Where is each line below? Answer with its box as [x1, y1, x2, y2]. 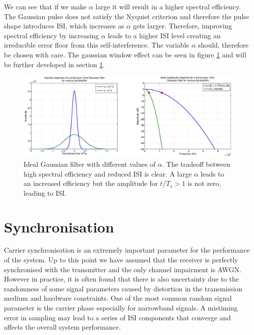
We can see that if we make [4, 1, 87, 11]
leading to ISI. [24, 187, 67, 198]
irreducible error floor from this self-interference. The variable [4, 40, 190, 50]
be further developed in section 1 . [4, 59, 105, 69]
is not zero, [187, 178, 221, 188]
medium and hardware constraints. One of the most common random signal [4, 293, 232, 303]
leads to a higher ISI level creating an [108, 30, 221, 40]
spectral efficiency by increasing [4, 30, 99, 40]
